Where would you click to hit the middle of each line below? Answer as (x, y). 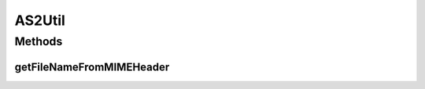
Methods (39, 41)
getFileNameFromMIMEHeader (92, 67)
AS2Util (40, 20)
